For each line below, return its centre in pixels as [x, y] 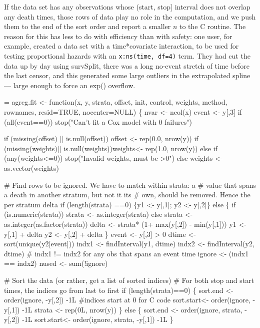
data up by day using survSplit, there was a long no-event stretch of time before [127, 65]
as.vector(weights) [31, 168]
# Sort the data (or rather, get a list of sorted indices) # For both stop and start [129, 280]
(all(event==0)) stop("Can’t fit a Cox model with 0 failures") [98, 121]
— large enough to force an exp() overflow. [70, 85]
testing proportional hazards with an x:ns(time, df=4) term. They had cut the [127, 55]
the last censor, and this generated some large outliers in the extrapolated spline [127, 75]
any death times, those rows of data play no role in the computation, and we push [130, 16]
